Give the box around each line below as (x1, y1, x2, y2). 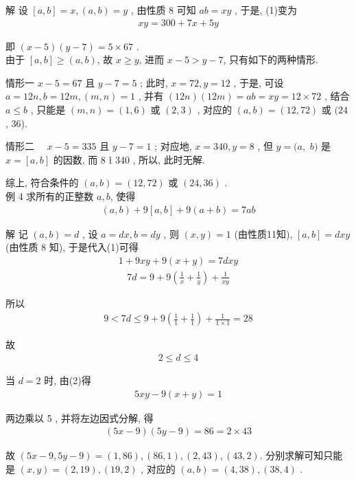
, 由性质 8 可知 (130, 3, 196, 16)
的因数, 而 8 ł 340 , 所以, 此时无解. (53, 152, 205, 166)
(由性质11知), (234, 226, 293, 240)
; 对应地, (154, 139, 192, 153)
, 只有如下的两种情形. (223, 52, 318, 67)
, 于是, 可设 (233, 75, 284, 89)
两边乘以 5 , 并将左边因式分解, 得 (5, 410, 154, 425)
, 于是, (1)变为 (235, 3, 298, 16)
